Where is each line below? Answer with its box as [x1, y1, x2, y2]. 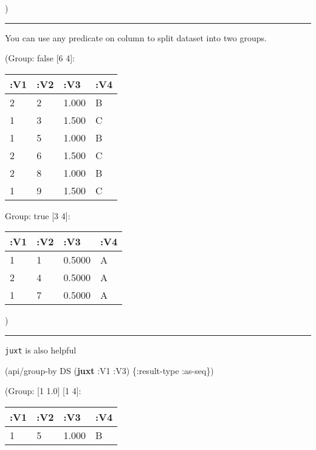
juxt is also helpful [5, 343, 77, 356]
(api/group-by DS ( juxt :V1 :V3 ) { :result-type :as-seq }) [5, 364, 214, 377]
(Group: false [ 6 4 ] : [5, 52, 75, 64]
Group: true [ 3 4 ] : [5, 209, 70, 222]
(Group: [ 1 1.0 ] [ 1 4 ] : [5, 384, 81, 397]
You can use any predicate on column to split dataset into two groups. [5, 31, 267, 44]
